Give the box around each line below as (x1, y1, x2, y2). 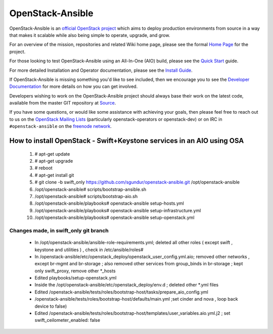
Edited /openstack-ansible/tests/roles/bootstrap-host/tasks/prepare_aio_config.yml (34, 289, 208, 295)
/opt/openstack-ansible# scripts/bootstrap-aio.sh (34, 193, 138, 199)
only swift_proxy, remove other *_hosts (34, 268, 116, 274)
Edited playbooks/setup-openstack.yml (34, 275, 117, 281)
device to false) (34, 303, 67, 309)
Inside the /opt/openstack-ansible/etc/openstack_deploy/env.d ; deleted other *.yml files (34, 282, 219, 288)
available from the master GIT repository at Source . (9, 100, 116, 106)
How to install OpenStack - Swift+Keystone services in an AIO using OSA (9, 136, 244, 145)
